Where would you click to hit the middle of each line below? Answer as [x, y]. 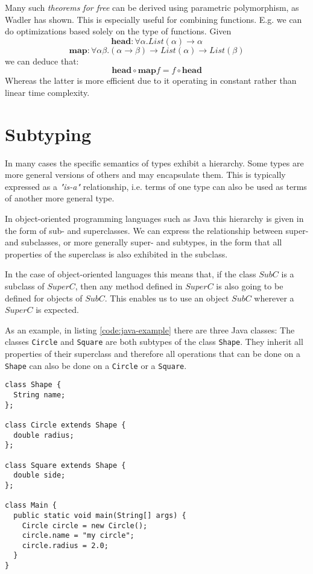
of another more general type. [60, 198]
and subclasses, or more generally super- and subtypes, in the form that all [144, 242]
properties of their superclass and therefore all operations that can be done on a [153, 354]
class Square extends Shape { [65, 465]
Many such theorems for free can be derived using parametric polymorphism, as [152, 7]
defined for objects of [44, 298]
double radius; [44, 435]
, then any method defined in [129, 286]
